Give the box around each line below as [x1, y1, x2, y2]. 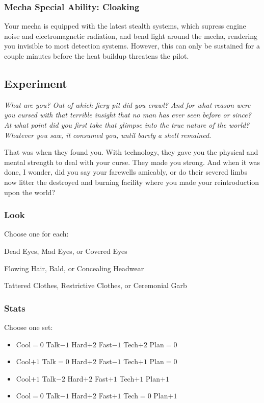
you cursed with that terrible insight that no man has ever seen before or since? [4, 109, 251, 120]
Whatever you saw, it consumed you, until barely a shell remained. [4, 129, 212, 140]
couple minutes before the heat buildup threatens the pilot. [4, 51, 189, 61]
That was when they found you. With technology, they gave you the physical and [4, 147, 258, 157]
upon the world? [4, 186, 56, 197]
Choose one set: [4, 321, 53, 332]
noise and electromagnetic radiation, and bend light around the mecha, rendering [4, 30, 257, 41]
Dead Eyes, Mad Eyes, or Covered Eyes [4, 245, 127, 256]
